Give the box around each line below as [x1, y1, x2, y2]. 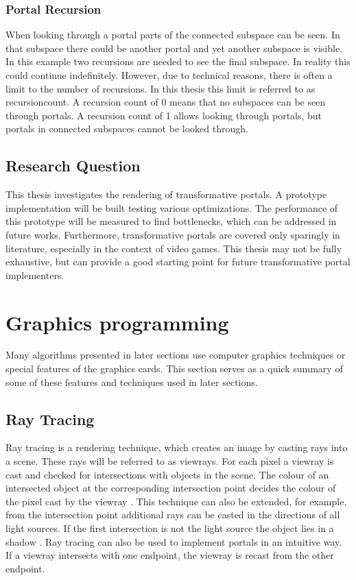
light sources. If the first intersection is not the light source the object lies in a [5, 521, 334, 535]
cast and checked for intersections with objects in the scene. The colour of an [5, 467, 329, 481]
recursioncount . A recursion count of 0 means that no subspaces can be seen [5, 95, 326, 109]
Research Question [5, 155, 141, 176]
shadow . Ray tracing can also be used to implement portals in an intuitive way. [5, 534, 342, 548]
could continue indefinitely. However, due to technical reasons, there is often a [5, 68, 333, 82]
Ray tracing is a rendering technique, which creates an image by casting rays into [5, 440, 348, 455]
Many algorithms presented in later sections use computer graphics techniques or [5, 348, 346, 362]
